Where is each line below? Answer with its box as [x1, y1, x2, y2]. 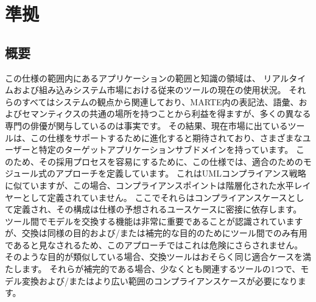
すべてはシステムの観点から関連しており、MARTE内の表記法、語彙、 [21, 95, 299, 108]
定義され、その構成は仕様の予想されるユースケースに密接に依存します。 [13, 203, 302, 216]
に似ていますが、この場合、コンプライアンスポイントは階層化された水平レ [5, 178, 303, 191]
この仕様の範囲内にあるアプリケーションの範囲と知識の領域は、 [5, 71, 261, 84]
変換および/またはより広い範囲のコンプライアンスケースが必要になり [21, 274, 298, 287]
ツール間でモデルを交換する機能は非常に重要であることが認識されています [5, 214, 303, 227]
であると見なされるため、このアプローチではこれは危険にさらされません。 [5, 238, 303, 251]
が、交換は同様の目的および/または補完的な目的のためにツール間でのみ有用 [5, 226, 307, 239]
